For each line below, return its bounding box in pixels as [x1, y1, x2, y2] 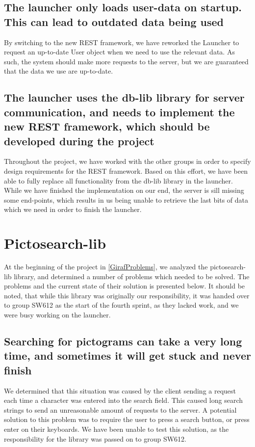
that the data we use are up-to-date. [4, 66, 113, 76]
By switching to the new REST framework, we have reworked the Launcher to [4, 37, 239, 47]
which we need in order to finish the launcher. [4, 204, 142, 214]
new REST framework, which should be [4, 119, 210, 134]
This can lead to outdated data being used [4, 14, 224, 29]
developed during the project [4, 133, 154, 148]
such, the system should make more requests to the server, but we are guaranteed [4, 56, 249, 66]
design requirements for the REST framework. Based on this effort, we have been [4, 165, 248, 176]
